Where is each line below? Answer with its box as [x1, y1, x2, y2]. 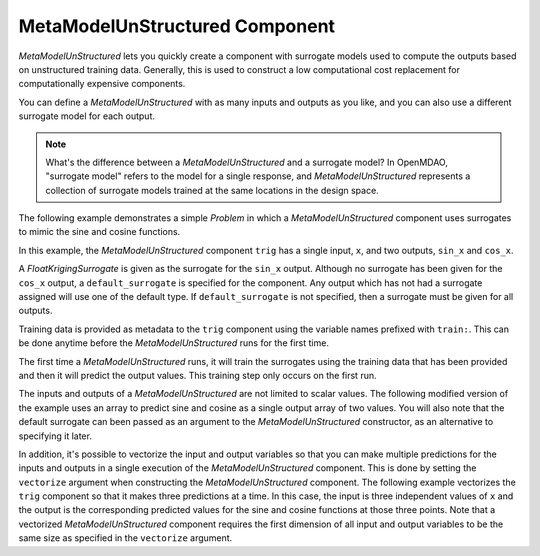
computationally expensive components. [18, 78, 186, 90]
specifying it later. [18, 430, 92, 442]
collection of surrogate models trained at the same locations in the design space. [45, 184, 379, 196]
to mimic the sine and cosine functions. [18, 226, 181, 238]
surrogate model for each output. [18, 110, 155, 122]
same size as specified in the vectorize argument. [18, 532, 233, 544]
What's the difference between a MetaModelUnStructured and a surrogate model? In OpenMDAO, [45, 156, 449, 168]
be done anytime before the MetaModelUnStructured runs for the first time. [18, 337, 330, 349]
